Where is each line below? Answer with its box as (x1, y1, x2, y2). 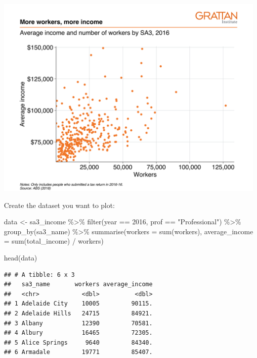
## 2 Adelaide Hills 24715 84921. (4, 309, 153, 317)
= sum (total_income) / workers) (4, 236, 104, 246)
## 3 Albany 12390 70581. (4, 319, 153, 327)
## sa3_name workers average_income (4, 281, 153, 288)
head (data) (4, 252, 37, 262)
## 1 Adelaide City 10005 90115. (4, 300, 153, 307)
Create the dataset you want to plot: (4, 200, 115, 210)
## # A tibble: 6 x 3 (4, 271, 75, 278)
